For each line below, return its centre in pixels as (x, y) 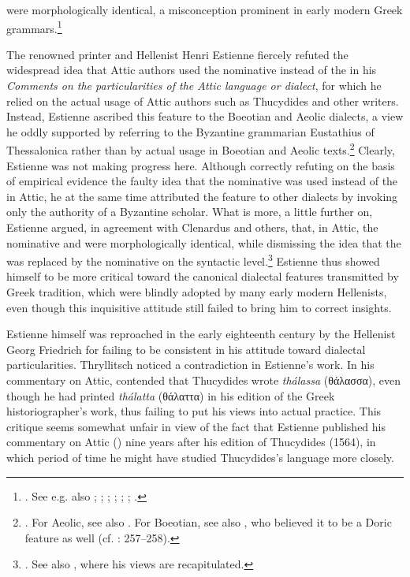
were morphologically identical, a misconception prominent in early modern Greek (205, 9)
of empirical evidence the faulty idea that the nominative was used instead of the (202, 181)
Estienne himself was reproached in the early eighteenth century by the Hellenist (201, 334)
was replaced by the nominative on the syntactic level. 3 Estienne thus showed (193, 260)
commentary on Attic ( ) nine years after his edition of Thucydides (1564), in (191, 442)
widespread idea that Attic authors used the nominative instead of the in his (192, 70)
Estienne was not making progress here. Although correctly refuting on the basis (201, 165)
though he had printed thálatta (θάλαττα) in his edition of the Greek (171, 395)
